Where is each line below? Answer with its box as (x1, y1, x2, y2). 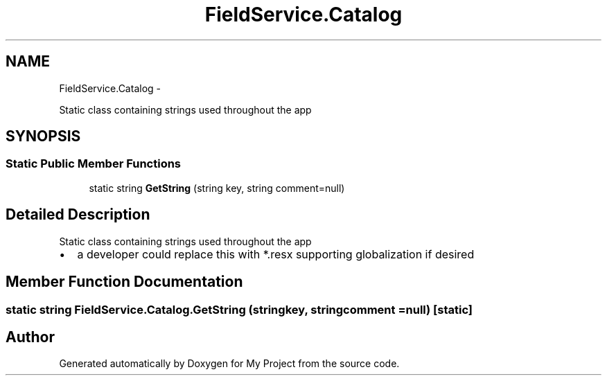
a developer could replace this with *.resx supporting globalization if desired (77, 247, 475, 261)
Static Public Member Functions (6, 157, 182, 171)
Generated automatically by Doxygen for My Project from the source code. (59, 357, 400, 370)
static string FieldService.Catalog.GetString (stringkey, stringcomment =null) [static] (6, 302, 473, 317)
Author (6, 328, 55, 346)
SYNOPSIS (6, 127, 81, 145)
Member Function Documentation (6, 273, 243, 291)
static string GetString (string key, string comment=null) (89, 181, 345, 194)
